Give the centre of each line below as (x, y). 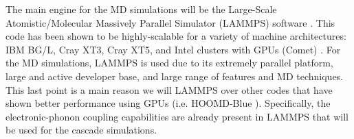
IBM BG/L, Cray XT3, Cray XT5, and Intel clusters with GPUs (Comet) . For (173, 49)
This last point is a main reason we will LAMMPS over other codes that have (169, 89)
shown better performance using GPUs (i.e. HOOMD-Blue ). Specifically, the (168, 103)
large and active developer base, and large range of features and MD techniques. (175, 76)
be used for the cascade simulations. (81, 130)
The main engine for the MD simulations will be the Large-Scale (141, 9)
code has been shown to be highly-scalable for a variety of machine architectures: (176, 36)
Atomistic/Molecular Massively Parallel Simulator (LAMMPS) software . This (170, 22)
